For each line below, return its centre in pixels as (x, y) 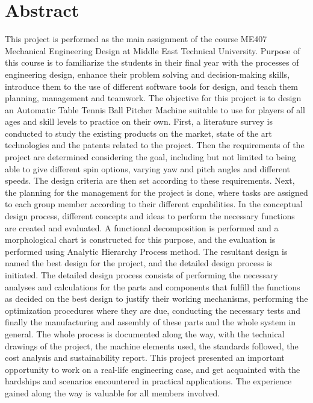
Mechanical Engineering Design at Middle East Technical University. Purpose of (153, 50)
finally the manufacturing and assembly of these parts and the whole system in (150, 322)
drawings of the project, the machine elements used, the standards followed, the (152, 345)
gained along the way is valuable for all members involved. (113, 392)
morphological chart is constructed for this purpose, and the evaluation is (140, 239)
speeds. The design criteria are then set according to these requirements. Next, (150, 180)
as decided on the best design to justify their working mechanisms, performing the (156, 298)
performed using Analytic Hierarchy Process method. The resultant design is (146, 251)
